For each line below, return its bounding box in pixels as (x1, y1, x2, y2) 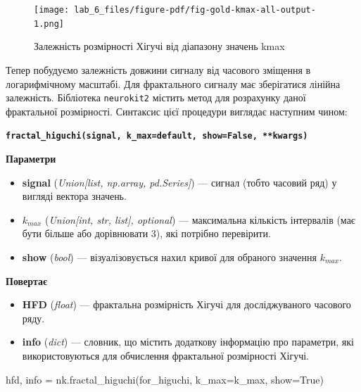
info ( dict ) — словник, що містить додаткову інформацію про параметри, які (22, 334, 354, 349)
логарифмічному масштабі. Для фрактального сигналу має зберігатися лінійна (6, 76, 341, 91)
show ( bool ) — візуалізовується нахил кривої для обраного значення (22, 249, 317, 264)
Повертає (6, 273, 48, 288)
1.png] (34, 18, 64, 29)
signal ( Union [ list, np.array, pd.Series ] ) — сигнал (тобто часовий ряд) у (22, 175, 337, 189)
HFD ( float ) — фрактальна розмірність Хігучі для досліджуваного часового (22, 297, 351, 312)
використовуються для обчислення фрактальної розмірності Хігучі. (22, 348, 310, 362)
